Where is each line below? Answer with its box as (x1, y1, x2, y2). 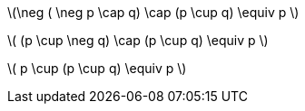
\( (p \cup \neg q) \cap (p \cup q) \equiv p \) (7, 32, 269, 48)
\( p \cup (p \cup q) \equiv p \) (7, 60, 187, 76)
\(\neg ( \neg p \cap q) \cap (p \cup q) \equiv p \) (7, 5, 300, 20)
